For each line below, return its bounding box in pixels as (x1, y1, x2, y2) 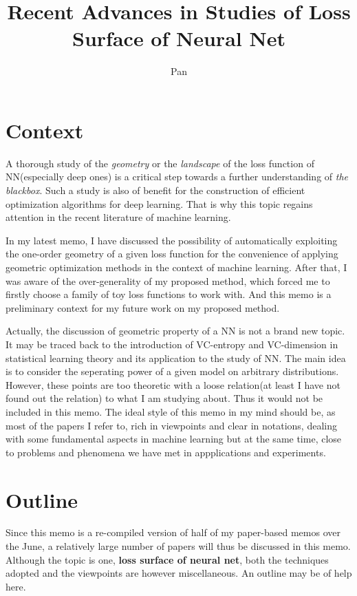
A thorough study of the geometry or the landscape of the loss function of (6, 156, 314, 170)
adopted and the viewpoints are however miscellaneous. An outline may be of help (6, 566, 352, 580)
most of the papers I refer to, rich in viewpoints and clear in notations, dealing (6, 418, 337, 432)
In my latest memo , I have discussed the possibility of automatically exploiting (6, 233, 338, 247)
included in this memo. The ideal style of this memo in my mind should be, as (6, 404, 336, 418)
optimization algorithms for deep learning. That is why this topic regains (6, 196, 313, 211)
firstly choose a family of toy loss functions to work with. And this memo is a (6, 287, 332, 301)
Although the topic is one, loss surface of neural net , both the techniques (6, 552, 329, 566)
